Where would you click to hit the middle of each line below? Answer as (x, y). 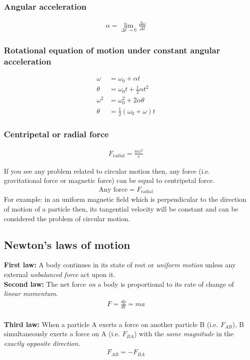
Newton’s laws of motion (67, 244)
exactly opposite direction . (42, 343)
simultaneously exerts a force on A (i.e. (62, 334)
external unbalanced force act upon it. (60, 274)
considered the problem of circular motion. (67, 218)
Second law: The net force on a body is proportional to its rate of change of (119, 284)
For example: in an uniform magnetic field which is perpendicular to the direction (125, 199)
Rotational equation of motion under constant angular (112, 50)
